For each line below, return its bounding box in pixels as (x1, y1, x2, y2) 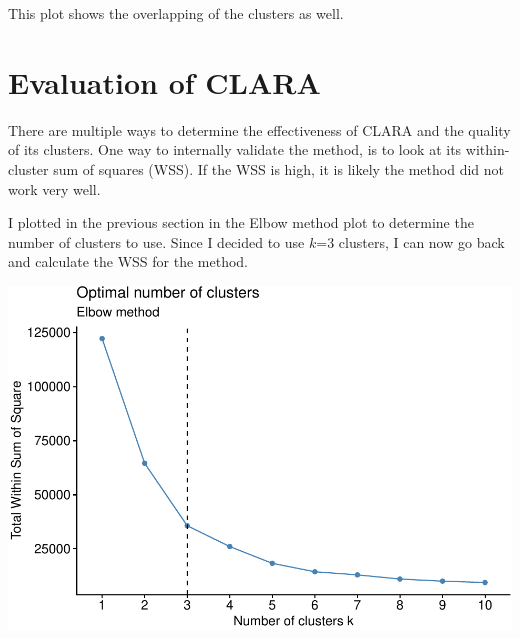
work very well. (8, 178, 101, 199)
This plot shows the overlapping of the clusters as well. (8, 3, 344, 23)
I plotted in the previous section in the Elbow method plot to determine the (8, 212, 474, 233)
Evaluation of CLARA (8, 61, 321, 102)
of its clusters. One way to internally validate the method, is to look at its (8, 139, 462, 160)
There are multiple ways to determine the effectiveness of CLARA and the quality (8, 119, 511, 140)
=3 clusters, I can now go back (316, 231, 505, 252)
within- (465, 139, 510, 160)
